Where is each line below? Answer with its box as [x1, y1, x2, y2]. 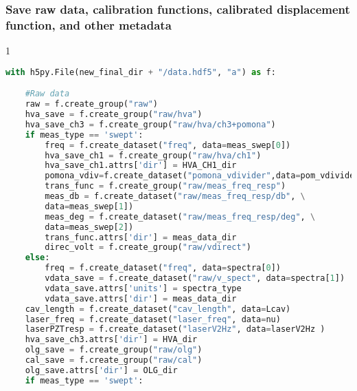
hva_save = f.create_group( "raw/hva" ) [25, 109, 203, 120]
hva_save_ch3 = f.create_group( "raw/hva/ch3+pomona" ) [25, 119, 276, 129]
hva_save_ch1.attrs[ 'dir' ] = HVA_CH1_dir [45, 160, 237, 171]
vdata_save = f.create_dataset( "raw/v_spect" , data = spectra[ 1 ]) [45, 273, 345, 284]
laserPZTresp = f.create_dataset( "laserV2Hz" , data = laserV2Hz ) [25, 324, 325, 335]
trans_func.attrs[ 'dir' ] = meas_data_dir [45, 232, 237, 242]
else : [25, 253, 50, 263]
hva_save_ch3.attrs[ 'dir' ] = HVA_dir [25, 335, 198, 345]
